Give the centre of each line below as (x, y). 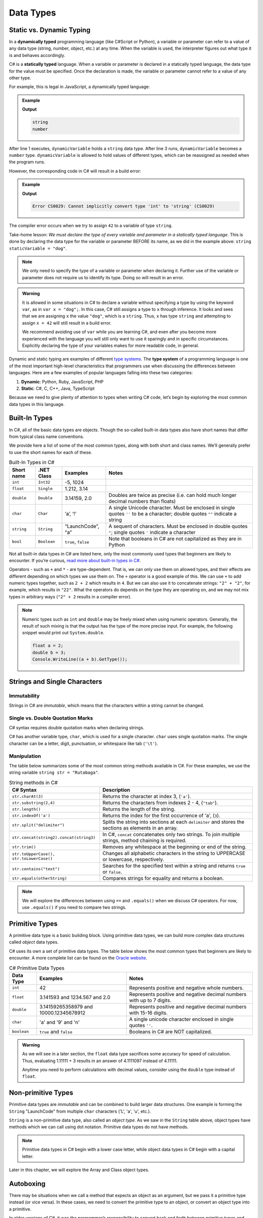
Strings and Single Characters (56, 681)
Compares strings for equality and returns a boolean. (163, 878)
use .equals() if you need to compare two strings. (74, 907)
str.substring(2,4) (34, 803)
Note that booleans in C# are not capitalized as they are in (175, 538)
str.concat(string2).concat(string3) (54, 837)
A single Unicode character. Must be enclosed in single (172, 508)
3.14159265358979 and (66, 1007)
